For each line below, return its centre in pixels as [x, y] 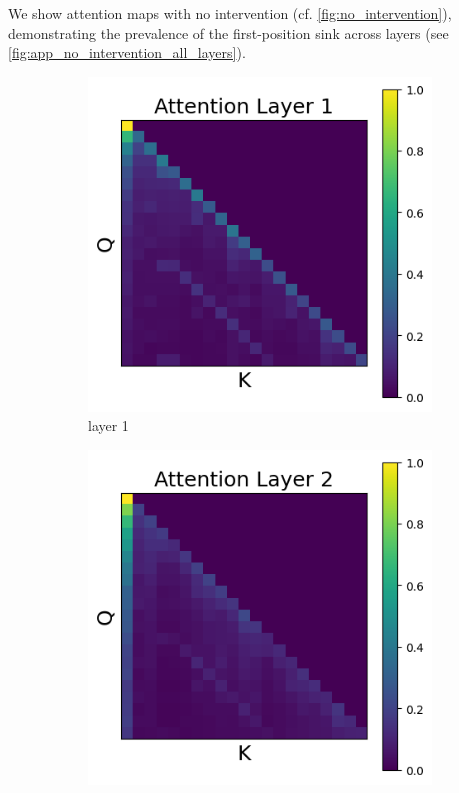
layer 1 [108, 425]
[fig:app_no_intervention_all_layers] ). [127, 52]
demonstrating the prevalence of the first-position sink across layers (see [228, 32]
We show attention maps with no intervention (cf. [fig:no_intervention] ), [230, 13]
